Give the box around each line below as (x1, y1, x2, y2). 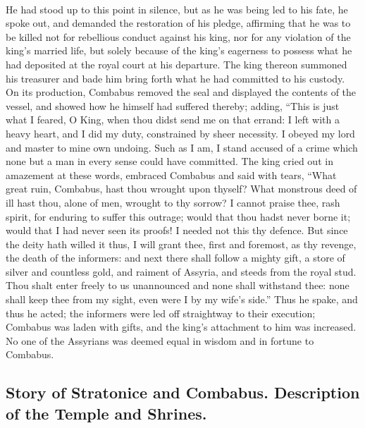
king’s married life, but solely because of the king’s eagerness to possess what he (6, 43, 352, 58)
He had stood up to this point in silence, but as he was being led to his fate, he (6, 1, 348, 16)
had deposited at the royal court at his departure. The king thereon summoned (6, 56, 347, 71)
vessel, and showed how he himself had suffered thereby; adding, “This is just (6, 98, 340, 113)
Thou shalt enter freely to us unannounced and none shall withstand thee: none (6, 278, 349, 293)
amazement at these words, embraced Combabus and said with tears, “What (6, 167, 337, 182)
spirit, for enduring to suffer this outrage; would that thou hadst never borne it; (6, 209, 351, 224)
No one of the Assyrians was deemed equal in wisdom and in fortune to (6, 333, 314, 348)
